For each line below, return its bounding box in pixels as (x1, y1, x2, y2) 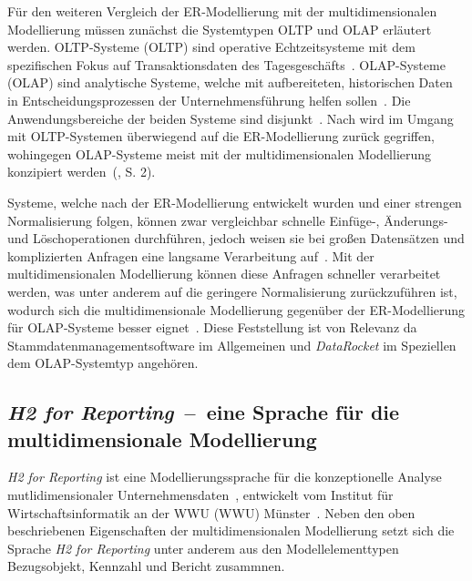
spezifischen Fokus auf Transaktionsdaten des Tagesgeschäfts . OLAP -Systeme (7, 55, 446, 74)
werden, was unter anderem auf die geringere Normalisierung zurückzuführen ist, (7, 281, 457, 301)
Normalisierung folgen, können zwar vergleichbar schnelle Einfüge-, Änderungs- (7, 210, 448, 229)
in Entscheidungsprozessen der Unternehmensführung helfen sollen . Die (7, 90, 411, 109)
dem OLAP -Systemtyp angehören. (7, 353, 199, 372)
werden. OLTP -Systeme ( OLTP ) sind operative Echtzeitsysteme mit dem (7, 37, 416, 56)
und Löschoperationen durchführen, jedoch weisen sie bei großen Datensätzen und (7, 229, 465, 248)
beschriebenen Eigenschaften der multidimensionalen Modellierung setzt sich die (7, 521, 455, 540)
